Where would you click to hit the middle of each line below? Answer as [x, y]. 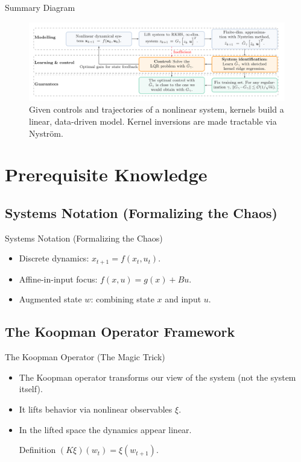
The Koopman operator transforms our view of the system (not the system [157, 377]
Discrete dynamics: [54, 258]
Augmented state [50, 299]
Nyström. [46, 133]
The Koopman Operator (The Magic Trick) [85, 357]
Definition [37, 450]
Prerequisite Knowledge [106, 174]
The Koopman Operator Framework [120, 332]
